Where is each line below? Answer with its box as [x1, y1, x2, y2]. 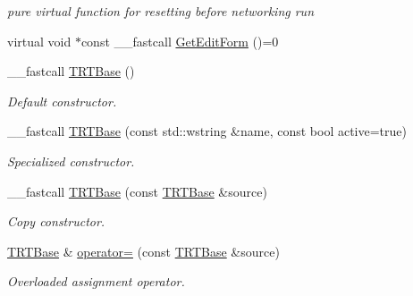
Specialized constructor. [7, 151, 135, 170]
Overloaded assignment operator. [7, 272, 185, 291]
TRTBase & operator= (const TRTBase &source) [7, 241, 280, 260]
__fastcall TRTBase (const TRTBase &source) [7, 182, 267, 200]
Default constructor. [7, 91, 117, 110]
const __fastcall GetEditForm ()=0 [80, 31, 279, 50]
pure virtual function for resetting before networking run [7, 2, 314, 20]
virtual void [7, 31, 72, 50]
